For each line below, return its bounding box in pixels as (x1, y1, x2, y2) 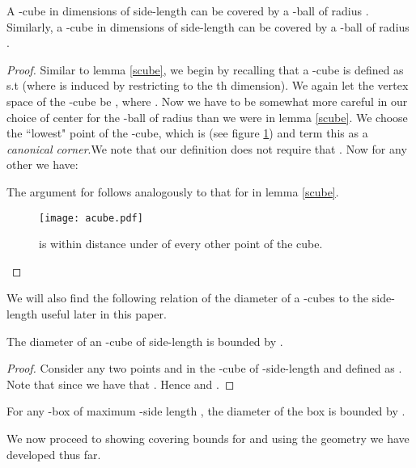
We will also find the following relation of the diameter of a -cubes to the (6, 289, 369, 306)
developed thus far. (6, 445, 101, 462)
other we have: (6, 156, 79, 173)
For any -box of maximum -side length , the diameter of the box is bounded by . (6, 403, 405, 420)
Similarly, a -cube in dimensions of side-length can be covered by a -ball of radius (6, 18, 410, 35)
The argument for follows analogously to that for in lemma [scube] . (6, 183, 339, 200)
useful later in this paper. (40, 305, 167, 322)
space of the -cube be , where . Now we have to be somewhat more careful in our (6, 92, 408, 109)
